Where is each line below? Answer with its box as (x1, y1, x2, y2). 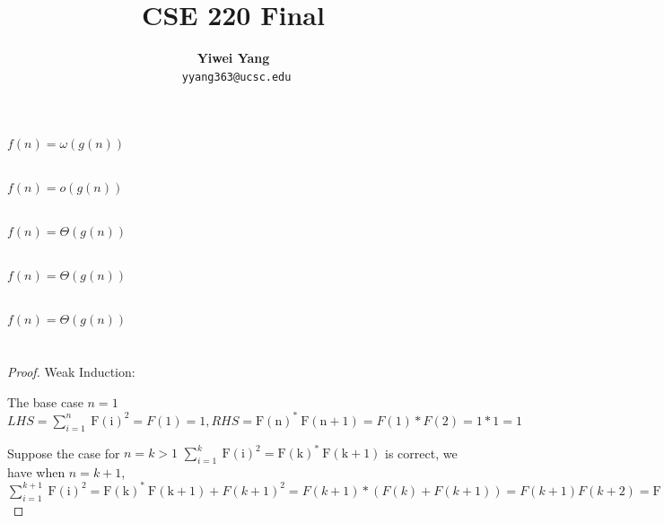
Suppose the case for (7, 443, 120, 462)
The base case (7, 392, 83, 411)
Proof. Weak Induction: (7, 362, 135, 381)
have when (7, 462, 66, 481)
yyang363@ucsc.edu (181, 70, 292, 83)
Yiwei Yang (197, 48, 270, 67)
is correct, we (385, 443, 458, 462)
